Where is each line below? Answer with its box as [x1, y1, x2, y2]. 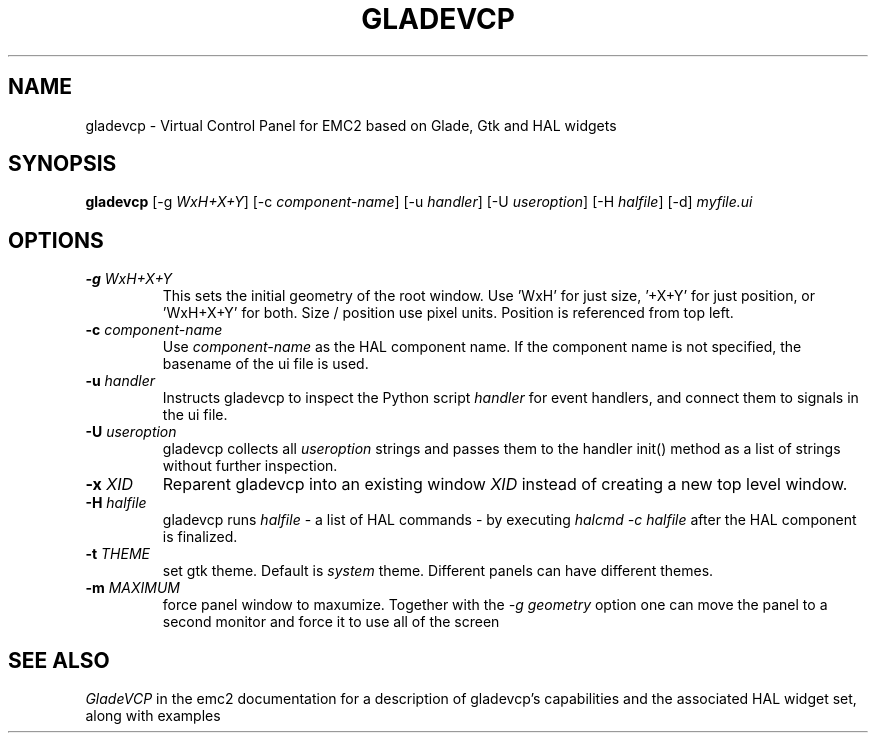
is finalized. [162, 528, 238, 546]
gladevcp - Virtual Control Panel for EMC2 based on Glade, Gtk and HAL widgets [85, 116, 617, 134]
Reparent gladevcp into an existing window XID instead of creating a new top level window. [162, 474, 848, 495]
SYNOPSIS [8, 151, 117, 177]
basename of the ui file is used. [162, 355, 369, 373]
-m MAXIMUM [85, 579, 180, 597]
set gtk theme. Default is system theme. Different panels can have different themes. [162, 562, 714, 580]
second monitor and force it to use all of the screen [162, 613, 500, 631]
